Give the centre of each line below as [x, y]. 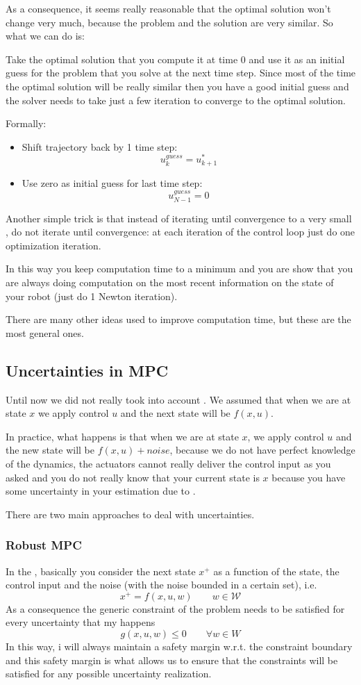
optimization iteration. [53, 245]
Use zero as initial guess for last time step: [112, 182]
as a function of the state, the [276, 571]
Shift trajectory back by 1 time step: [100, 146]
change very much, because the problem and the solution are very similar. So [169, 22]
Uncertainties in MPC [87, 370]
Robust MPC [44, 545]
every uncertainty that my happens [81, 622]
